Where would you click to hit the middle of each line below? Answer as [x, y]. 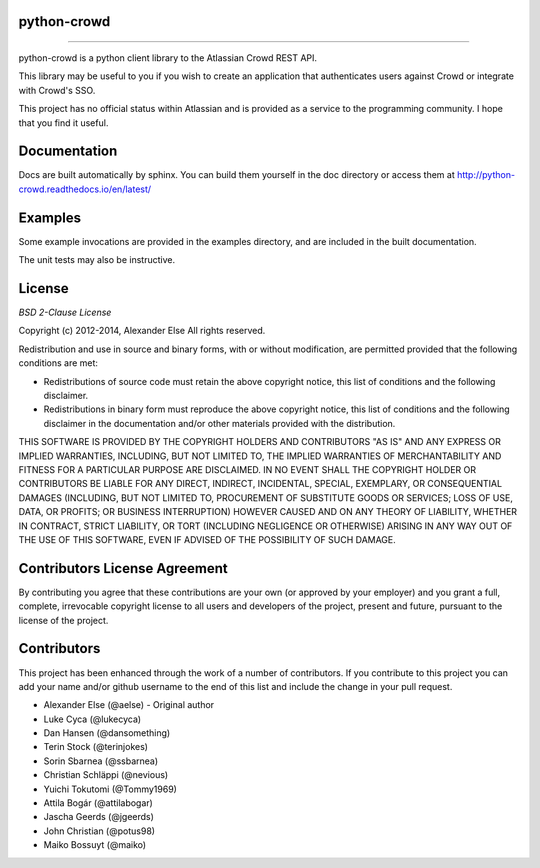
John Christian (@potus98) [99, 831]
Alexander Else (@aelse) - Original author [129, 705]
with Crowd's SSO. [57, 90]
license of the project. [63, 620]
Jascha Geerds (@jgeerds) [99, 817]
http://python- [485, 175]
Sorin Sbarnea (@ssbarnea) [101, 761]
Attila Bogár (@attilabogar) [98, 803]
